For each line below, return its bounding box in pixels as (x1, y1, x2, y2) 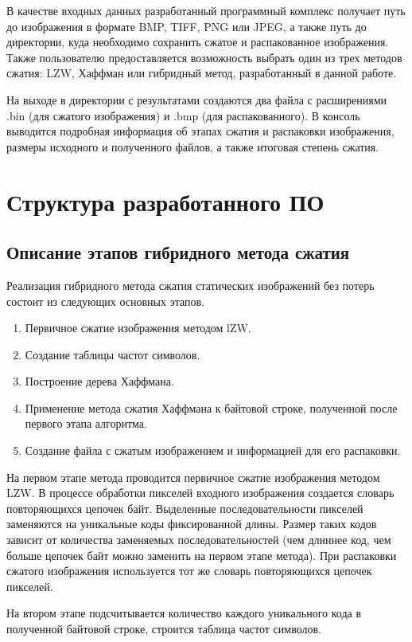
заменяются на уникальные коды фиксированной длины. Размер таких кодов (6, 515, 377, 532)
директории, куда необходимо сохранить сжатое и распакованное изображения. (6, 33, 389, 50)
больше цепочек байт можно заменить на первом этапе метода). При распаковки (6, 546, 397, 563)
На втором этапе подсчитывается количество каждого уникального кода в (6, 605, 362, 621)
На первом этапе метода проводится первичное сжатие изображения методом (6, 468, 380, 485)
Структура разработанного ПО (6, 185, 325, 217)
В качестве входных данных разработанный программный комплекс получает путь (6, 2, 406, 18)
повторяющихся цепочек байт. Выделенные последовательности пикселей (6, 499, 363, 516)
